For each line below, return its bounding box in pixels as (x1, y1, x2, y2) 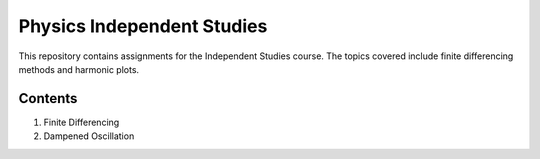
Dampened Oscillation (43, 130, 135, 142)
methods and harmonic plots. (18, 63, 140, 75)
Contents (18, 90, 78, 107)
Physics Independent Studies (18, 15, 268, 37)
